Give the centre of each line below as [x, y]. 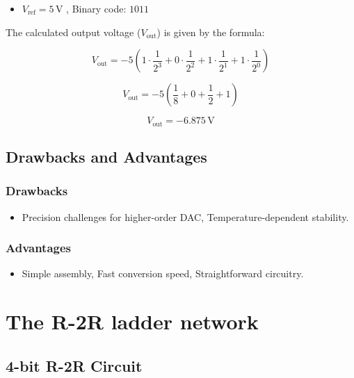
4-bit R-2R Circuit [74, 365]
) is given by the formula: [211, 32]
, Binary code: [96, 8]
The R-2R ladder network [132, 321]
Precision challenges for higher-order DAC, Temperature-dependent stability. [185, 216]
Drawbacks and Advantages [106, 157]
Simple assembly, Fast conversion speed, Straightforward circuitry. [163, 273]
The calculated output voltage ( [73, 32]
